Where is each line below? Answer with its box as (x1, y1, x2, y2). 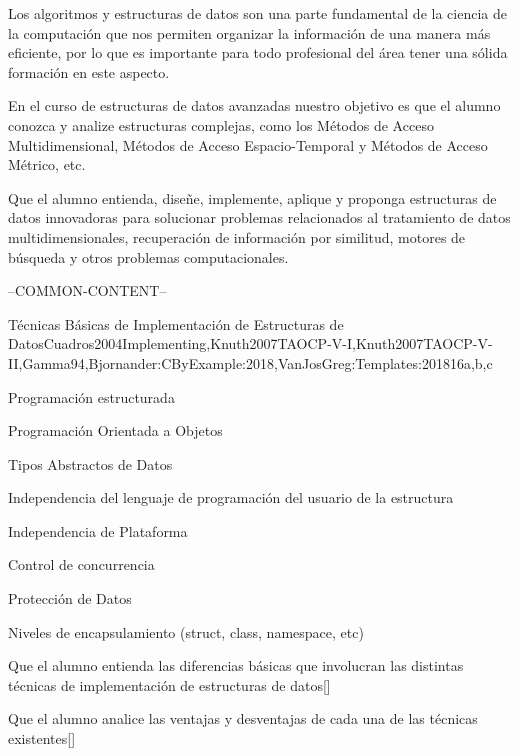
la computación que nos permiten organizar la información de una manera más (8, 22, 491, 43)
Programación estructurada (8, 386, 175, 407)
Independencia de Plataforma (8, 520, 188, 541)
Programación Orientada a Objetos (8, 420, 223, 441)
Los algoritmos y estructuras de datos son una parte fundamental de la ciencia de (8, 3, 507, 23)
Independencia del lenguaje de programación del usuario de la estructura (8, 487, 454, 508)
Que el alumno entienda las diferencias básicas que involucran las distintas (8, 655, 464, 676)
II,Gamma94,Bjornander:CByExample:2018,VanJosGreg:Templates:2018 (8, 352, 450, 373)
